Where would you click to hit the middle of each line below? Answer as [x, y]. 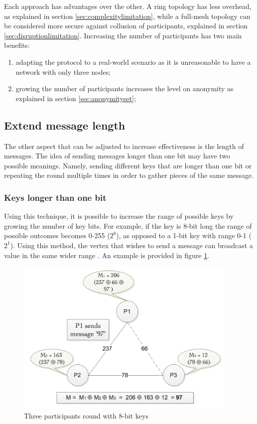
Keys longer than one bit [55, 197]
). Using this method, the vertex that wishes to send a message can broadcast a [131, 245]
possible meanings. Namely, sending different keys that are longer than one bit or [128, 165]
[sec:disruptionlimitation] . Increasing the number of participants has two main [123, 35]
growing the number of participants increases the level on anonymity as [125, 88]
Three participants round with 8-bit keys [86, 415]
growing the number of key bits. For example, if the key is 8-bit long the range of [128, 225]
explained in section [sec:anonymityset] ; [76, 98]
